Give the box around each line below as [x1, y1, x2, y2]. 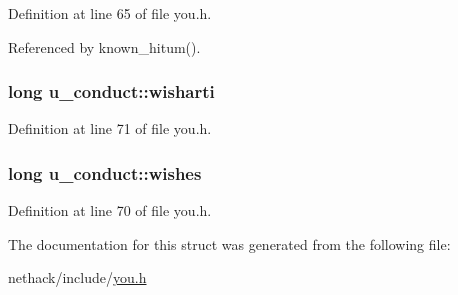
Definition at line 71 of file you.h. [8, 118, 212, 139]
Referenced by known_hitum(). [8, 36, 201, 57]
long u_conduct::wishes [8, 160, 202, 185]
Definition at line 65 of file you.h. [8, 3, 212, 23]
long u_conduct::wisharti [8, 79, 215, 104]
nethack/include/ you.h [8, 267, 147, 288]
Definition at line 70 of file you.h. [8, 200, 212, 221]
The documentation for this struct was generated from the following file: [8, 233, 451, 254]
